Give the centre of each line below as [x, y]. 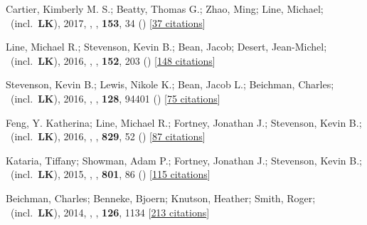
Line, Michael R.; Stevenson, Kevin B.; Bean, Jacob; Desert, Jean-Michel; [166, 47]
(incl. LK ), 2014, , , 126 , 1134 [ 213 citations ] [110, 212]
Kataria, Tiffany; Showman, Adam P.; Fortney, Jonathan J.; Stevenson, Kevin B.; [184, 160]
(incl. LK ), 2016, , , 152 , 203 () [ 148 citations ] [113, 60]
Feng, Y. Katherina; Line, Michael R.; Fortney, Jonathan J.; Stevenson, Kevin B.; [184, 122]
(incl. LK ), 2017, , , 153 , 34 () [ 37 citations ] [108, 22]
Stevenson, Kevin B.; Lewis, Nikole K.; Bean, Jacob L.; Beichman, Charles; [170, 84]
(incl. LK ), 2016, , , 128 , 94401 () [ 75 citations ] [115, 98]
